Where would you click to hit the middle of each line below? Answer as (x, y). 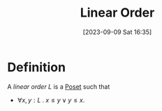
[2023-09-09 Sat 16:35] (117, 32)
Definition (37, 67)
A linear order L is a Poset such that (59, 86)
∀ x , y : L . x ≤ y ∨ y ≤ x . (51, 100)
